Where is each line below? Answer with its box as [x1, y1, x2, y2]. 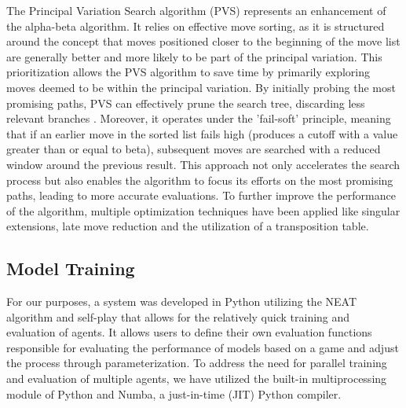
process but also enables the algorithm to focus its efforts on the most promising [6, 171, 393, 188]
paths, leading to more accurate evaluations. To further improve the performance [6, 187, 396, 204]
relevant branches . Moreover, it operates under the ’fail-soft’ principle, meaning [6, 110, 391, 127]
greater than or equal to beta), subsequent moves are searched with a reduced [6, 141, 381, 157]
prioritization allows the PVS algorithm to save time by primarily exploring [6, 64, 371, 80]
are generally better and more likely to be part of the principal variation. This [6, 48, 382, 64]
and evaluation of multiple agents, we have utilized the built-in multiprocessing [6, 370, 387, 387]
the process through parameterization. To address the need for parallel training [6, 355, 387, 371]
